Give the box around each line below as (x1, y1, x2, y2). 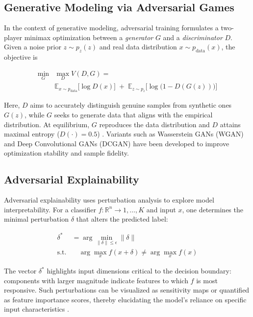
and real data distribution (99, 42, 177, 52)
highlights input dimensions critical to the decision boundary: (47, 266, 231, 276)
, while (25, 110, 45, 120)
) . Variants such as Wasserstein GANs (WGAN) (97, 129, 244, 139)
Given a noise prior (4, 42, 61, 52)
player (4, 32, 22, 42)
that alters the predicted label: (76, 214, 168, 224)
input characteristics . (4, 304, 69, 314)
